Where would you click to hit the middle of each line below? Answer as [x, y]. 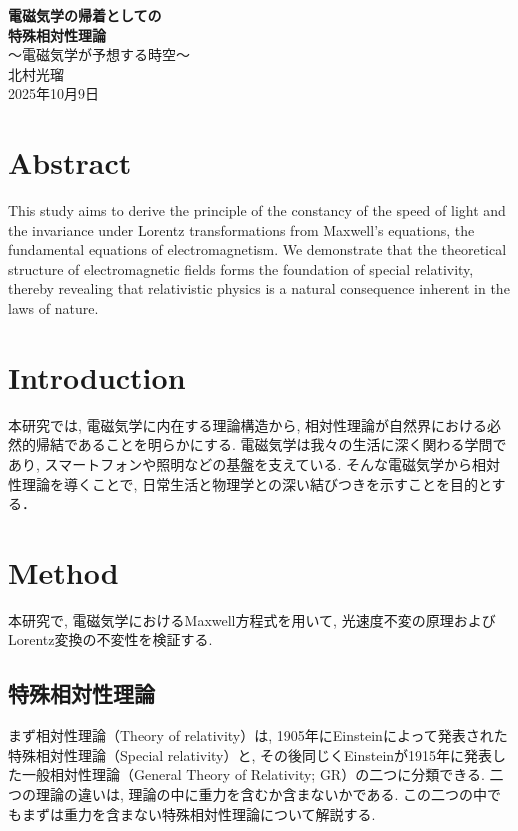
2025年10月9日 [53, 93]
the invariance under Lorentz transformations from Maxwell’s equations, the [241, 229]
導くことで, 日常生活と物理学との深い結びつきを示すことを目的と [277, 483]
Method [63, 571]
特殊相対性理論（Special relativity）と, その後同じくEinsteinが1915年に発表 [250, 754]
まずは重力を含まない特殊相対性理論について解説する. [198, 813]
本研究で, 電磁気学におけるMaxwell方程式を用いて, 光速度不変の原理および [252, 619]
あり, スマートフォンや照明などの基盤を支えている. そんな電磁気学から [240, 463]
